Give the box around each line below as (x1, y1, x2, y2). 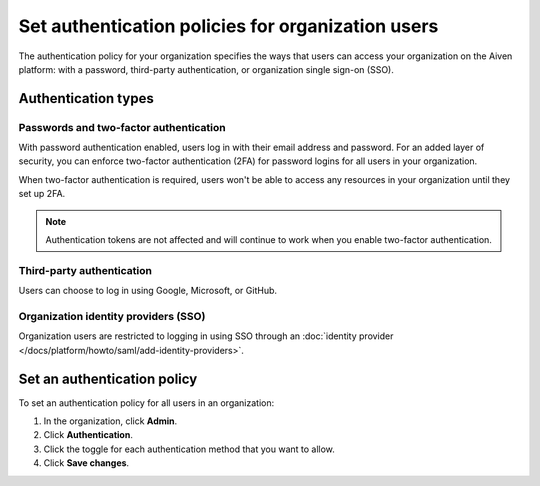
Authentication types (18, 90, 154, 107)
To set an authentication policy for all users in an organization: (18, 396, 275, 409)
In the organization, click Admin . (43, 415, 178, 427)
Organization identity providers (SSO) (18, 309, 206, 323)
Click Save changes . (43, 457, 130, 469)
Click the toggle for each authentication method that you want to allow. (43, 443, 335, 455)
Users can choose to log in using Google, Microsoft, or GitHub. (18, 285, 278, 297)
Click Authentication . (43, 429, 134, 441)
